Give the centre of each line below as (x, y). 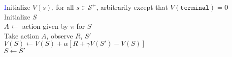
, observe (60, 35)
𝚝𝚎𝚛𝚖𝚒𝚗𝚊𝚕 (195, 8)
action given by (45, 26)
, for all (63, 7)
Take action (22, 35)
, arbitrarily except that (132, 7)
